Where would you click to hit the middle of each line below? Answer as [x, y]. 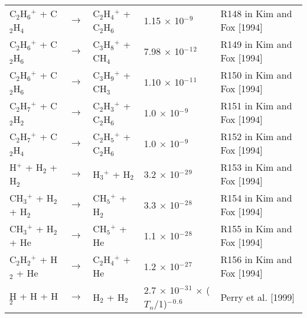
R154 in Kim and [256, 198]
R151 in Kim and [256, 106]
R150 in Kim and [256, 75]
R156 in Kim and [256, 259]
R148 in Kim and [256, 13]
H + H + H [34, 296]
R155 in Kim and [256, 228]
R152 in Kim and [256, 136]
